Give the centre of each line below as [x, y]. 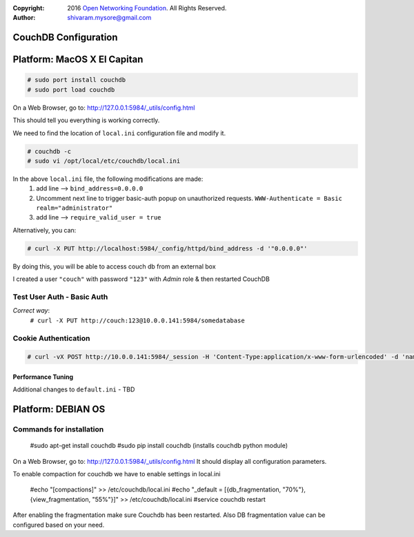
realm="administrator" [75, 208]
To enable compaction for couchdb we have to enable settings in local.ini [117, 474]
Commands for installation [58, 429]
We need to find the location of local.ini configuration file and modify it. [119, 133]
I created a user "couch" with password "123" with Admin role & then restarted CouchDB [141, 279]
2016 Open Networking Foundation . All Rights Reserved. [147, 8]
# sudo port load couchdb [71, 89]
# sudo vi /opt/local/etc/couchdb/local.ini [104, 161]
